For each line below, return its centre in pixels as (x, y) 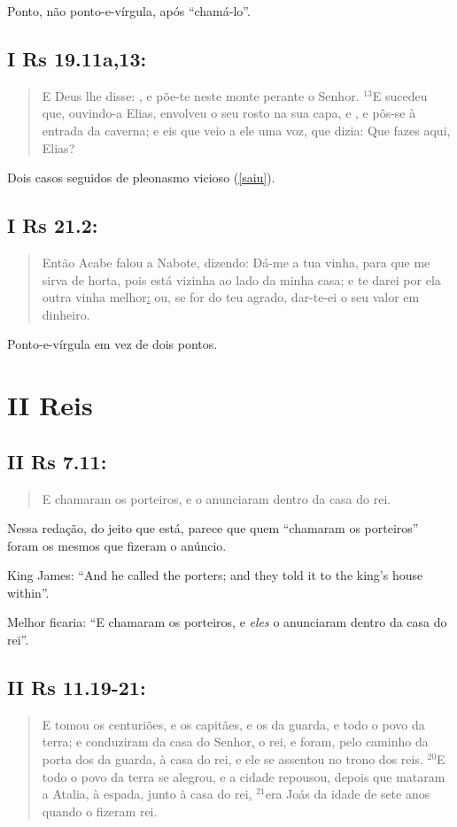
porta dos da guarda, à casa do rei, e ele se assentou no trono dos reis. (232, 759)
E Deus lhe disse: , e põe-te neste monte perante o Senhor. (201, 95)
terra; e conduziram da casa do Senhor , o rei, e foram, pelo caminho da (235, 742)
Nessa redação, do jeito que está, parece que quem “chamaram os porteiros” (213, 528)
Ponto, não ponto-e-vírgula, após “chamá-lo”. (129, 11)
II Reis (50, 405)
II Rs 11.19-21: (77, 688)
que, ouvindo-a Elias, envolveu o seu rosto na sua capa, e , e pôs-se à (229, 113)
